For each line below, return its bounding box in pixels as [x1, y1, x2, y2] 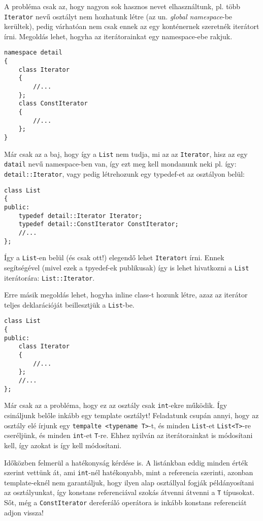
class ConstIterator [18, 100, 88, 107]
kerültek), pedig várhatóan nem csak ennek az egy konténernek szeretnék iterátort [4, 21, 259, 32]
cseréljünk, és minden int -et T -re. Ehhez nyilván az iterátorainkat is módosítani [4, 430, 253, 441]
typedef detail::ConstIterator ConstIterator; [18, 221, 179, 228]
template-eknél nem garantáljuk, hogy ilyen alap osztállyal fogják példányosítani [4, 477, 254, 487]
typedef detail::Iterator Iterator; [18, 212, 143, 220]
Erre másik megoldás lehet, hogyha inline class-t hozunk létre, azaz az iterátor [4, 289, 248, 300]
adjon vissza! [4, 507, 44, 517]
